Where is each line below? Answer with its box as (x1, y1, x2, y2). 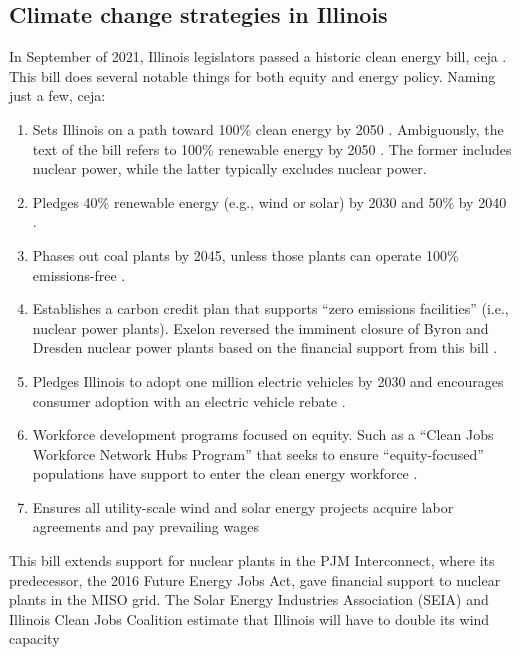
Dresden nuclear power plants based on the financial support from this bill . (32, 337, 498, 358)
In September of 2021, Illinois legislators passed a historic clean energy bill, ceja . (9, 46, 507, 67)
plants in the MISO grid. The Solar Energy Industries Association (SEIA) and (9, 589, 489, 610)
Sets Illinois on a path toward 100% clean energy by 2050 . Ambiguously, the (32, 118, 504, 139)
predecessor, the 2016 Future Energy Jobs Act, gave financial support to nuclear (9, 569, 501, 590)
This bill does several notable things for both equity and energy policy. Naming (9, 65, 496, 86)
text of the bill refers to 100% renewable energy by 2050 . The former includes (32, 138, 512, 159)
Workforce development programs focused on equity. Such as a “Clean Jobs (32, 424, 494, 445)
